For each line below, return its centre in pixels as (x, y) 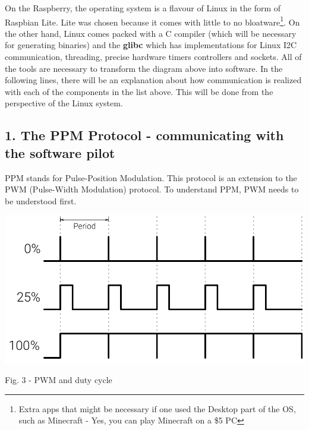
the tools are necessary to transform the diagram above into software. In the (144, 68)
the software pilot (60, 152)
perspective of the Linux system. (64, 103)
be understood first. (41, 200)
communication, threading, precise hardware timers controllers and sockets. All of (153, 57)
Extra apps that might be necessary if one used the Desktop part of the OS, (157, 408)
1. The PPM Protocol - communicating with (144, 135)
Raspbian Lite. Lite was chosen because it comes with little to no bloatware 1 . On (152, 21)
